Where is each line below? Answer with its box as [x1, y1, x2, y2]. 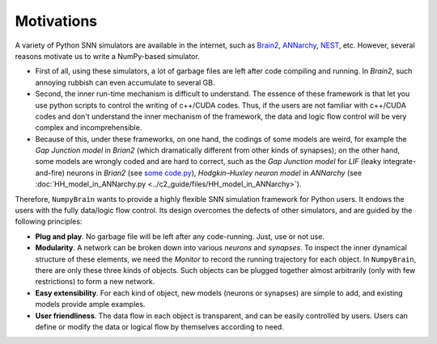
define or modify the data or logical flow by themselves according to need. [35, 321, 285, 331]
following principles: [15, 216, 83, 226]
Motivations [15, 12, 97, 30]
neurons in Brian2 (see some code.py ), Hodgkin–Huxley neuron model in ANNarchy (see [66, 168, 363, 178]
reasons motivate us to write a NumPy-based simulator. [15, 51, 200, 61]
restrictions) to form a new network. [35, 277, 155, 287]
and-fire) [35, 168, 65, 178]
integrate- [383, 157, 417, 166]
